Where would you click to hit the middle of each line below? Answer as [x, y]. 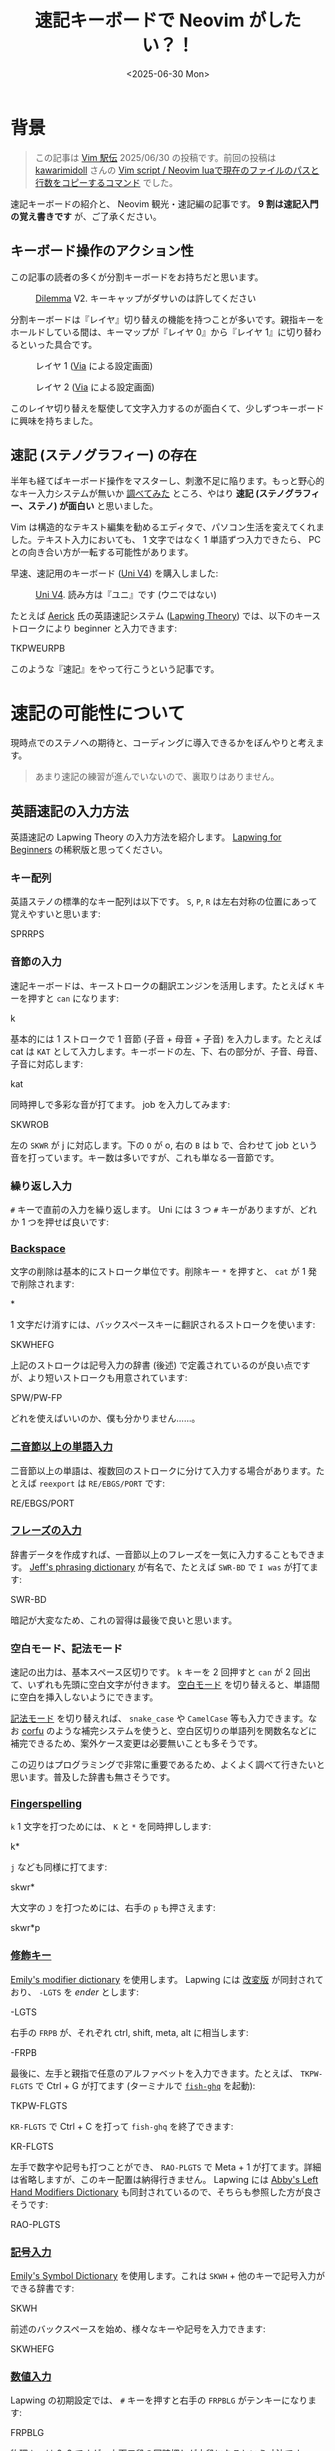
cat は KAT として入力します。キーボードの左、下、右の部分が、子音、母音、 [166, 1051]
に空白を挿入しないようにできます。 [84, 1697]
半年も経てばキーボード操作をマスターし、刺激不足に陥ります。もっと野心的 [167, 481]
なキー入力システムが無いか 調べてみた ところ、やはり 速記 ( [135, 493]
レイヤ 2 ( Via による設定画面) [95, 387]
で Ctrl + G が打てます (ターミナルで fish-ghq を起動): [145, 2085]
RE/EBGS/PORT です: [126, 1483]
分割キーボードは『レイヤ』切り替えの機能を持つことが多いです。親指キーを [167, 319]
